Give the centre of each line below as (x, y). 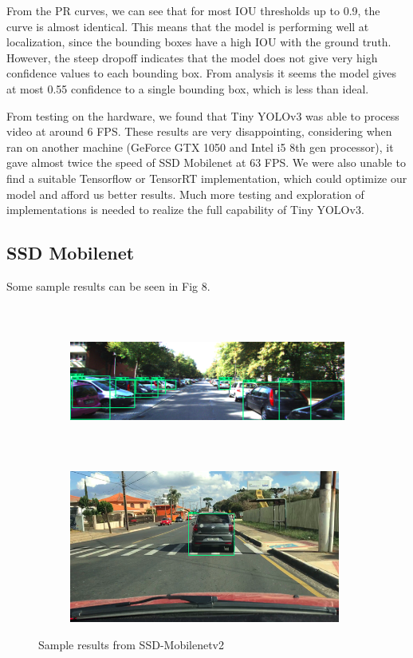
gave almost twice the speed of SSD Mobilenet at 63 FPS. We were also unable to (206, 163)
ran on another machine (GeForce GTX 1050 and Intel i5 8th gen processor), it (200, 147)
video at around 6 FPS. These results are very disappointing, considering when (199, 131)
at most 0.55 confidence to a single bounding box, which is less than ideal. (188, 88)
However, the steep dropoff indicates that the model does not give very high (192, 57)
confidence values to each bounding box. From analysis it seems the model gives (202, 73)
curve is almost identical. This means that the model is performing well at (188, 26)
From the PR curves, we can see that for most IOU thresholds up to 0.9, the (193, 10)
